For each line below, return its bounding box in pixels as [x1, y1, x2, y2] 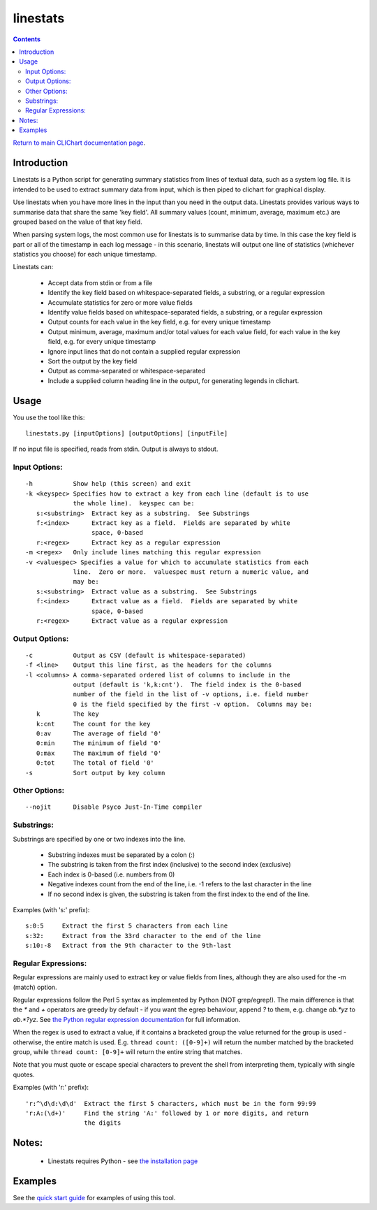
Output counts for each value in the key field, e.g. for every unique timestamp [47, 318, 272, 326]
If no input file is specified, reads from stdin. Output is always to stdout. [13, 445, 219, 454]
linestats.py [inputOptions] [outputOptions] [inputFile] [25, 430, 228, 438]
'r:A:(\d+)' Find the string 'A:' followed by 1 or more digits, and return [25, 1109, 309, 1117]
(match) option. [13, 983, 57, 991]
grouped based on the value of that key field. [13, 217, 142, 226]
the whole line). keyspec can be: [73, 500, 195, 507]
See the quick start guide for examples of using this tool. [13, 1193, 176, 1202]
